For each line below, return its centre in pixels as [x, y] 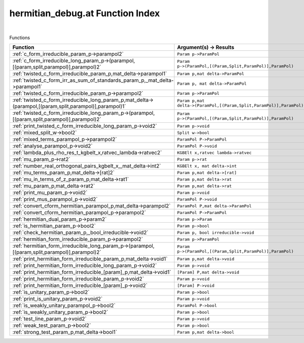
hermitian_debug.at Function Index [85, 13]
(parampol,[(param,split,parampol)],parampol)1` [69, 107]
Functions [20, 38]
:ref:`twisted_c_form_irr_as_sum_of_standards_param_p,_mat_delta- [93, 80]
